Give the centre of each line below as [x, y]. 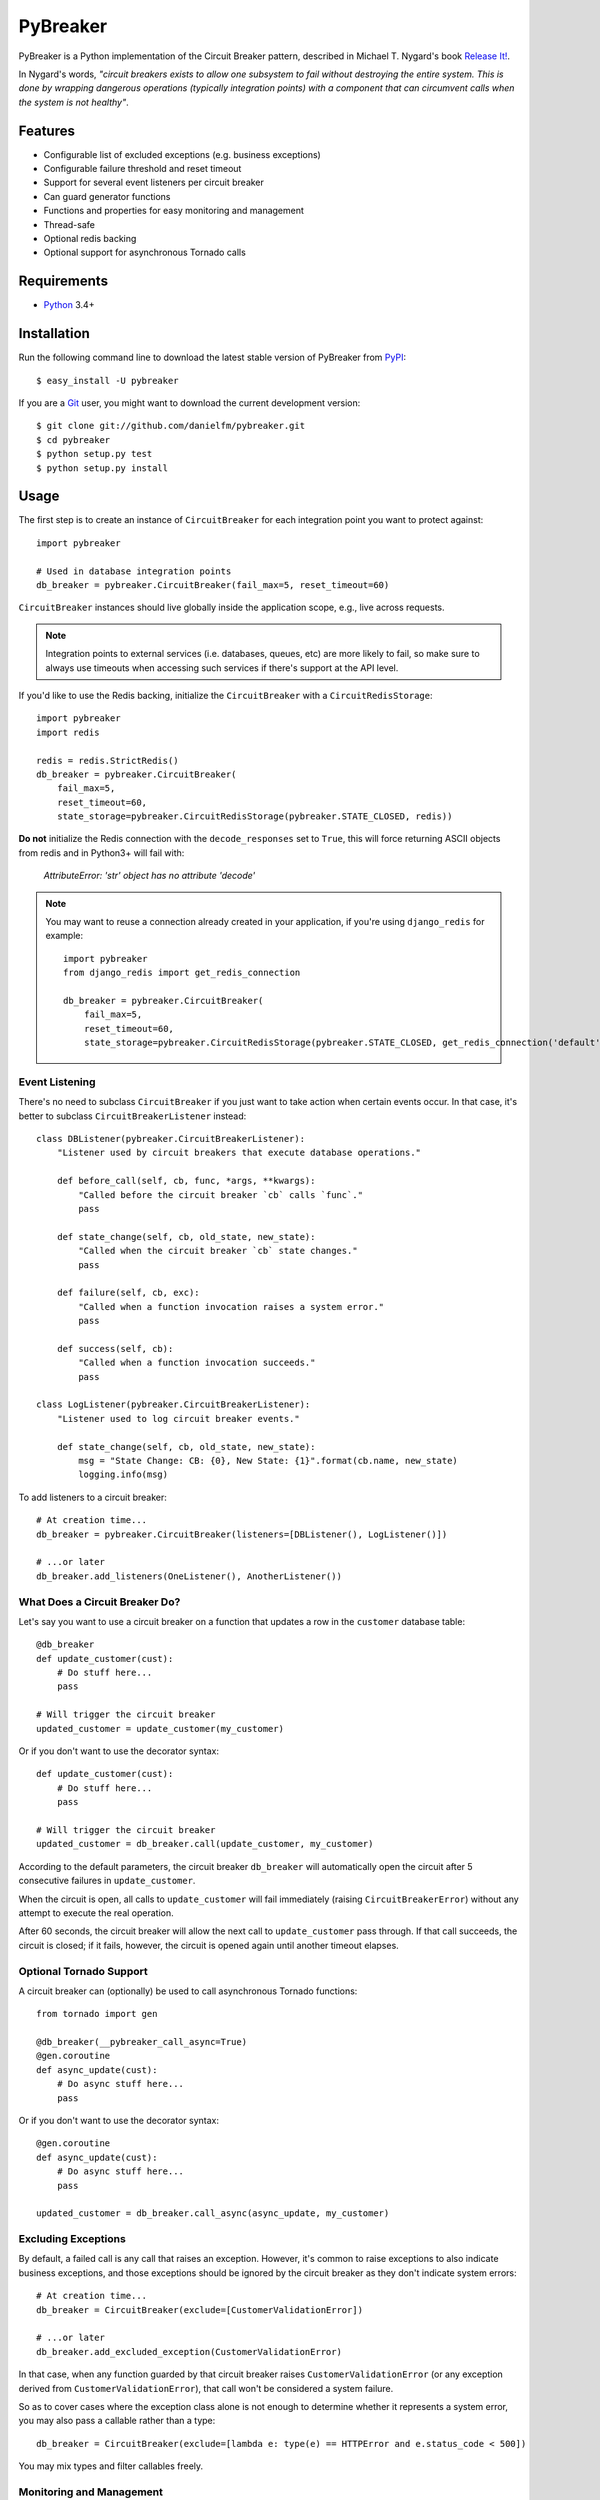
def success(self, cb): [115, 1348]
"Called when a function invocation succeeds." [197, 1363]
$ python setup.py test [94, 454]
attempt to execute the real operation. [96, 1912]
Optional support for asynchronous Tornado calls [145, 252]
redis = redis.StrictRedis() [107, 760]
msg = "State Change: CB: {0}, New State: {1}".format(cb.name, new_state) [268, 1461]
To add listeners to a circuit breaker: [92, 1497]
